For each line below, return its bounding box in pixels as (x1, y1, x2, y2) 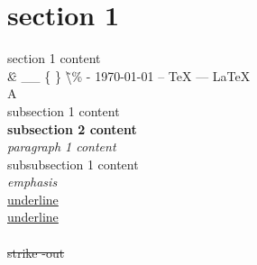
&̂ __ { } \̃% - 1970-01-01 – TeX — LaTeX (7, 66, 251, 85)
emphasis (7, 172, 58, 191)
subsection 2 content (7, 119, 137, 138)
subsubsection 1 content (7, 154, 139, 173)
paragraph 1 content (7, 137, 116, 156)
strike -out (7, 242, 65, 261)
